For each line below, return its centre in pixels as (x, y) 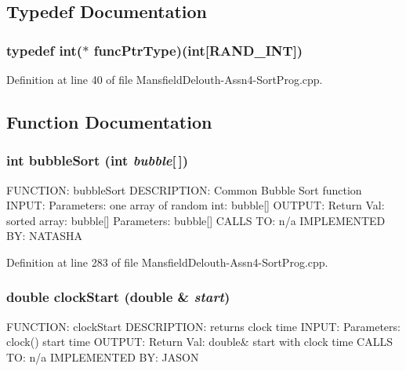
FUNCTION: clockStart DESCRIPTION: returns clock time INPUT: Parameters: (203, 326)
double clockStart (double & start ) (118, 297)
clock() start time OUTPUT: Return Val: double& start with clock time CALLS (199, 342)
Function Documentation (109, 121)
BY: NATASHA (45, 236)
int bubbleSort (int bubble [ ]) (97, 160)
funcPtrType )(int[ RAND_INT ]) (198, 50)
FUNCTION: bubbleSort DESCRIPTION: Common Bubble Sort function (184, 189)
